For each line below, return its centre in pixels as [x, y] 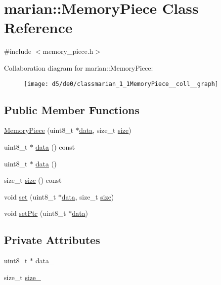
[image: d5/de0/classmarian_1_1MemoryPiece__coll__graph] [121, 84]
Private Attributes [52, 240]
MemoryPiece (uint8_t [39, 130]
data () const [55, 146]
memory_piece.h [68, 51]
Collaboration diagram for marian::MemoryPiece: [79, 67]
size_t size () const [33, 180]
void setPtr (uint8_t [35, 213]
